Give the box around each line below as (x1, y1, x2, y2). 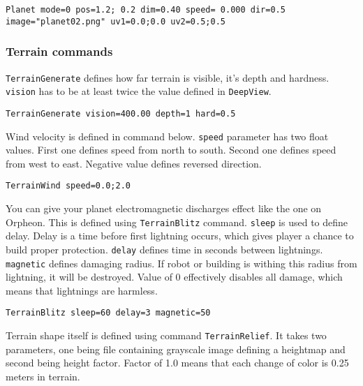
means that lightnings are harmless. (6, 283, 158, 297)
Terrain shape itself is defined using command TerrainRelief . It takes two (6, 328, 327, 342)
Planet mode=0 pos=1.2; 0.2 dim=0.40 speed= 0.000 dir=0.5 (6, 5, 286, 15)
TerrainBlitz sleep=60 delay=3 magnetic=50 (6, 308, 211, 318)
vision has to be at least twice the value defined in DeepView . (6, 84, 272, 98)
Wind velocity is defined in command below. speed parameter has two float (6, 128, 329, 143)
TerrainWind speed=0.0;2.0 (6, 181, 131, 191)
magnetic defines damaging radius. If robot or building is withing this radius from (6, 255, 357, 270)
